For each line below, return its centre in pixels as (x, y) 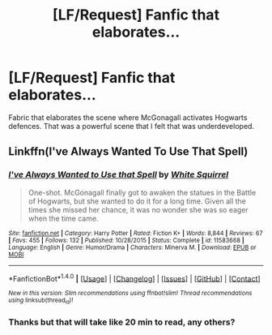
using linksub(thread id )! (41, 301)
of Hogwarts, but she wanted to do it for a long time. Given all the (137, 201)
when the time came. (63, 218)
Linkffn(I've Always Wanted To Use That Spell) (128, 152)
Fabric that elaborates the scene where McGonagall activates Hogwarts (128, 117)
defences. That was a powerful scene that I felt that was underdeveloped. (132, 126)
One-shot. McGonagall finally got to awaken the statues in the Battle (142, 192)
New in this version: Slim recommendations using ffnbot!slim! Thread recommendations (130, 294)
